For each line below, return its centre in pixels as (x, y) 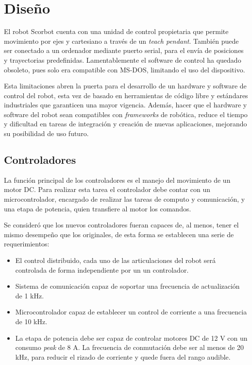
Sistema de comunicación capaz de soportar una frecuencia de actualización (127, 286)
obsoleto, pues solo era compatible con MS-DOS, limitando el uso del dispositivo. (125, 69)
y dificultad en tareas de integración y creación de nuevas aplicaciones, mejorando (126, 124)
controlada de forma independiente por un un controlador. (102, 269)
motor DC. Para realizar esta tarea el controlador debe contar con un (107, 189)
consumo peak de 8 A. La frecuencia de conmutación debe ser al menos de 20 (130, 347)
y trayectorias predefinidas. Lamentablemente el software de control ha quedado (123, 60)
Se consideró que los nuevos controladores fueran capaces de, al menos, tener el (121, 225)
